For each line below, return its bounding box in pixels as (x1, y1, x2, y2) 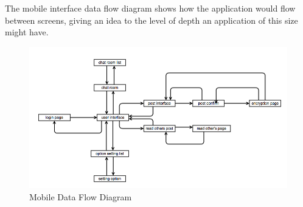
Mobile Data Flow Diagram (29, 191, 132, 203)
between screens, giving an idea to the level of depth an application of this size (5, 13, 298, 26)
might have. (5, 26, 49, 38)
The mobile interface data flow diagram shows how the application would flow (5, 2, 296, 14)
